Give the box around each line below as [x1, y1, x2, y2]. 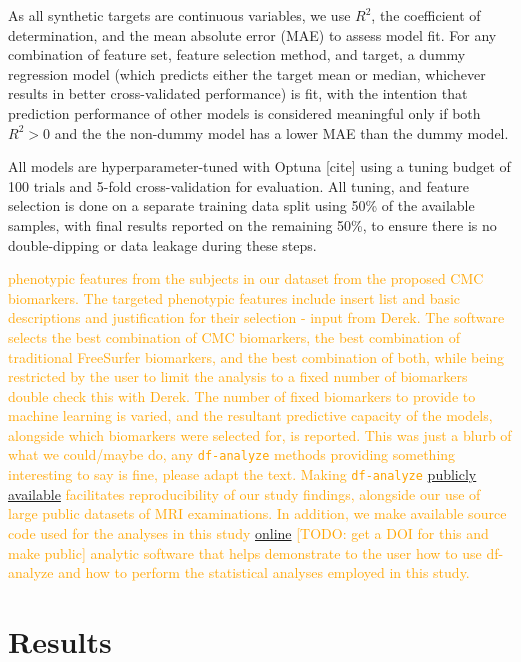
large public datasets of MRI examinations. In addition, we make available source [8, 503, 507, 524]
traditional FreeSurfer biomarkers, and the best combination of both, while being [8, 346, 505, 367]
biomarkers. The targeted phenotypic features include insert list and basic [8, 287, 461, 308]
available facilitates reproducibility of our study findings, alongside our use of [8, 483, 481, 504]
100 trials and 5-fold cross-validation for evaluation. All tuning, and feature [8, 175, 469, 196]
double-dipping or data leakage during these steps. [8, 234, 317, 255]
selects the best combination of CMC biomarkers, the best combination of [8, 326, 460, 347]
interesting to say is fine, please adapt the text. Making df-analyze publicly [8, 464, 477, 485]
